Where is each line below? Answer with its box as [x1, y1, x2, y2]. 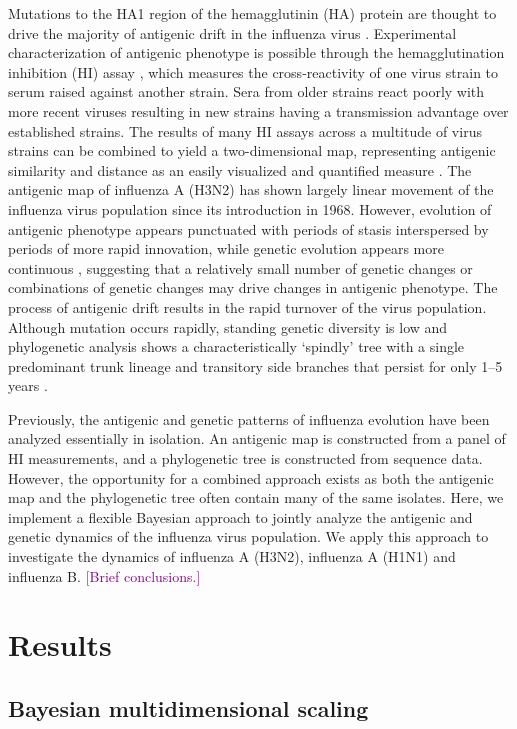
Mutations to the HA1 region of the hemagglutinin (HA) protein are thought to [8, 3, 497, 23]
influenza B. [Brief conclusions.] [8, 565, 201, 586]
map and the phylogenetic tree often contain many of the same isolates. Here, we [8, 487, 504, 508]
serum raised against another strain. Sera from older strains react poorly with [8, 81, 485, 102]
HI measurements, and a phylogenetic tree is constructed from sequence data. [8, 448, 483, 469]
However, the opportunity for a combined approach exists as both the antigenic [8, 467, 494, 488]
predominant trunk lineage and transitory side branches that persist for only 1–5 [8, 355, 503, 376]
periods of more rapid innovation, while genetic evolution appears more [8, 238, 444, 259]
